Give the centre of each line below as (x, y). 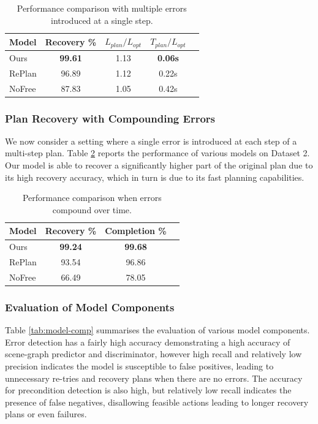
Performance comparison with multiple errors (102, 8)
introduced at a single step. (102, 20)
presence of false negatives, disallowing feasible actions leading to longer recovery (157, 402)
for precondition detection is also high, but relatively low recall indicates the (148, 390)
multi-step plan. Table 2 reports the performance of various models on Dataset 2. (157, 153)
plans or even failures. (46, 414)
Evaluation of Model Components (90, 307)
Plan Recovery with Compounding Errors (110, 118)
